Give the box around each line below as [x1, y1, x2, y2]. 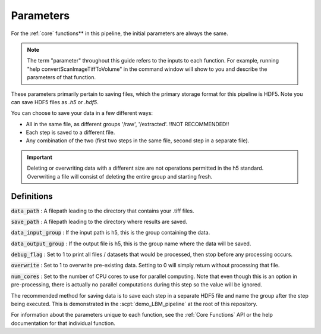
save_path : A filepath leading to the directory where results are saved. [11, 218, 187, 225]
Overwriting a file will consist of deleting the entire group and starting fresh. [27, 173, 213, 180]
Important [27, 154, 53, 161]
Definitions [11, 191, 53, 202]
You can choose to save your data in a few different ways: [11, 110, 153, 117]
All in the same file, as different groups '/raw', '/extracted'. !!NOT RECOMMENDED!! [26, 120, 229, 127]
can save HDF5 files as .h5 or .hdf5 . [11, 98, 99, 105]
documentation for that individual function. [11, 319, 115, 327]
